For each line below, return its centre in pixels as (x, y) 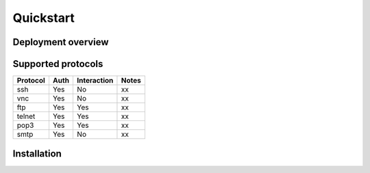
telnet (26, 116)
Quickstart (44, 18)
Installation (37, 154)
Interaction (95, 81)
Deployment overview (61, 42)
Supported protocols (58, 64)
